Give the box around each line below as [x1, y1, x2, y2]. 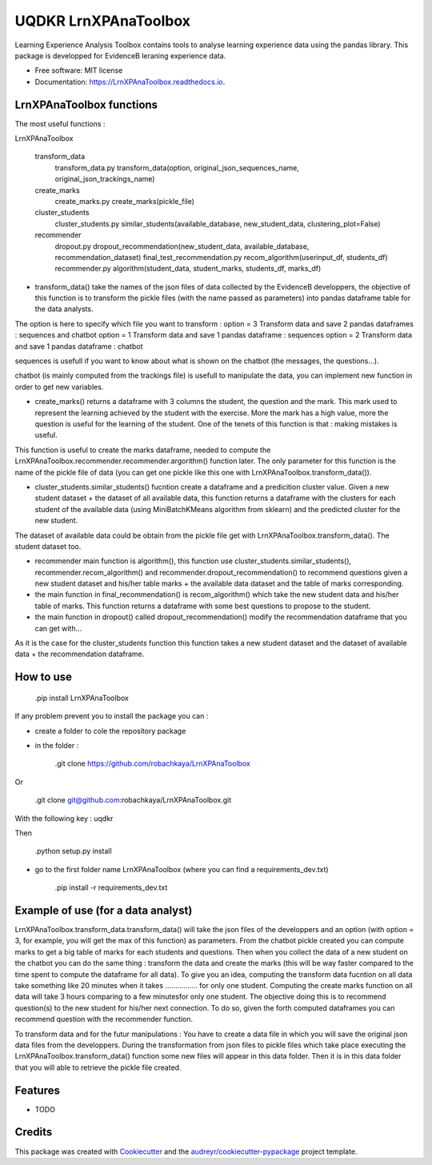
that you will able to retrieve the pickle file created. [14, 1063, 182, 1072]
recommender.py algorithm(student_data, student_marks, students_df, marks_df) [54, 264, 322, 274]
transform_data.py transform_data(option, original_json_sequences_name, [54, 162, 299, 172]
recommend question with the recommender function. [14, 1015, 194, 1024]
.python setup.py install [34, 847, 112, 856]
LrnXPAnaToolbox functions [14, 98, 158, 111]
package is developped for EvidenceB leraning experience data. [14, 50, 226, 60]
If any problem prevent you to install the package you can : [14, 711, 209, 721]
